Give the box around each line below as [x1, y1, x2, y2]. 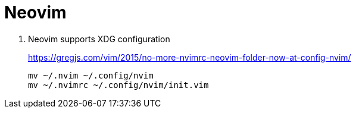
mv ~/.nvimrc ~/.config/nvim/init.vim [28, 80, 209, 90]
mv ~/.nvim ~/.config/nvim [28, 70, 154, 80]
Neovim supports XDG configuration [28, 33, 170, 44]
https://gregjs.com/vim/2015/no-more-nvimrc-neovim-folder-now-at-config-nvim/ [28, 52, 351, 62]
